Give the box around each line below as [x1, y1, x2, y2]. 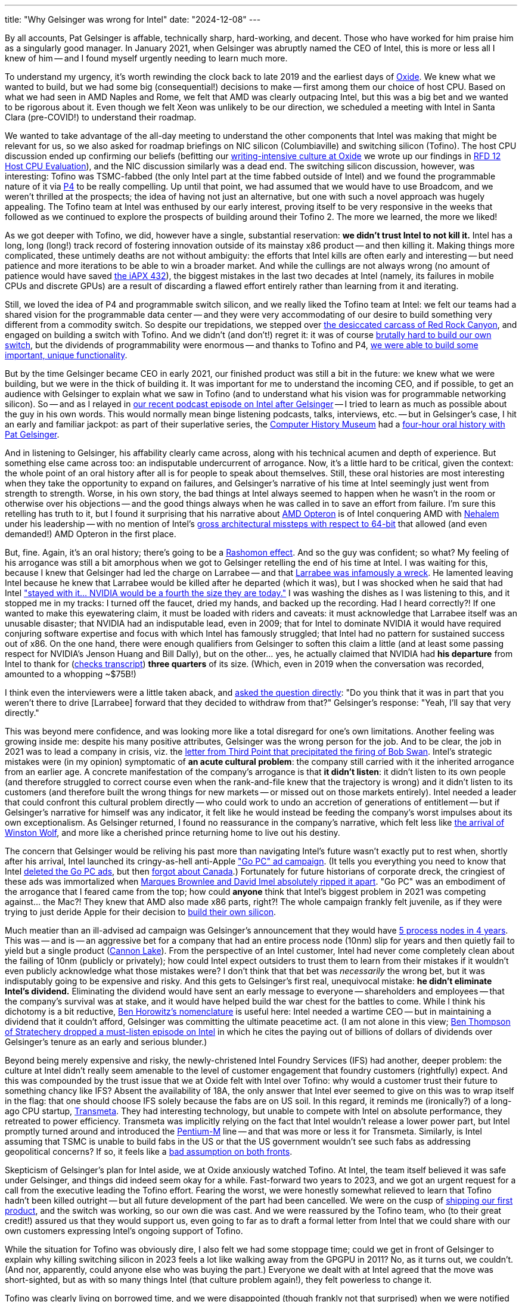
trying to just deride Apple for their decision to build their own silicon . [5, 907, 276, 917]
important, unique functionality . [5, 350, 128, 360]
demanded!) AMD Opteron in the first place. [5, 529, 176, 539]
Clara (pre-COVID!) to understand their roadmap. [5, 112, 197, 122]
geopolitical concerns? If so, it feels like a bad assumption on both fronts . [5, 1146, 293, 1157]
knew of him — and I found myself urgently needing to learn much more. [5, 53, 288, 63]
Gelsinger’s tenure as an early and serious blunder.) [5, 1037, 207, 1047]
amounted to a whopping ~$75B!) [5, 669, 136, 679]
